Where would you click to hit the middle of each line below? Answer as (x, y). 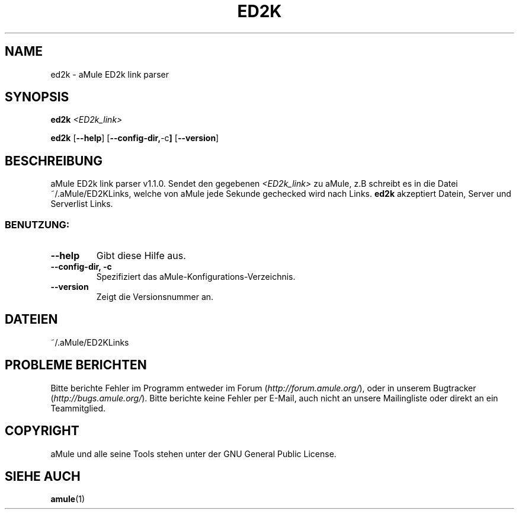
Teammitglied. (78, 408)
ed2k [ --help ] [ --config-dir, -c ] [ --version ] (135, 138)
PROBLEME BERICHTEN (76, 365)
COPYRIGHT (42, 431)
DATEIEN (31, 320)
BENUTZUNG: (37, 224)
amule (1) (68, 499)
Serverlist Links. (82, 204)
